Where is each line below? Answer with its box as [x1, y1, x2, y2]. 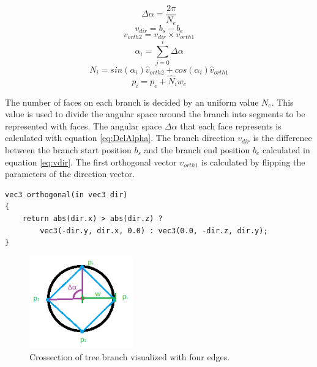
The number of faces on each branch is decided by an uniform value [5, 95, 259, 108]
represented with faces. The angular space [5, 119, 162, 132]
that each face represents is [180, 119, 282, 132]
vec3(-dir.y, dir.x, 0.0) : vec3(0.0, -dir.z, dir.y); [40, 226, 268, 235]
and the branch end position [144, 143, 250, 156]
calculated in [262, 143, 310, 156]
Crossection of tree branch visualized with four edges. [29, 350, 230, 363]
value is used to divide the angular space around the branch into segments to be [5, 107, 305, 120]
